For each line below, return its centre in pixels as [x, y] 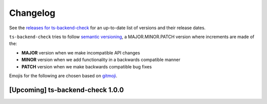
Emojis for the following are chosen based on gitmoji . [63, 76]
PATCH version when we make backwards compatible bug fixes [87, 66]
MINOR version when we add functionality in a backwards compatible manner [101, 60]
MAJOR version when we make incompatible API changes [81, 52]
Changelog [32, 13]
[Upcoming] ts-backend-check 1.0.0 [67, 90]
